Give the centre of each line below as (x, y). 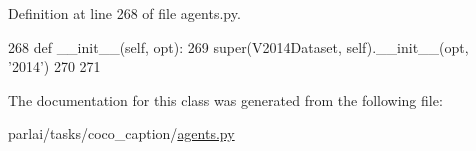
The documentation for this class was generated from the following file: (225, 99)
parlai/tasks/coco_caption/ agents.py (121, 133)
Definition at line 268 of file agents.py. (124, 13)
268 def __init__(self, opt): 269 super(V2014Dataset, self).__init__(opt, (238, 46)
